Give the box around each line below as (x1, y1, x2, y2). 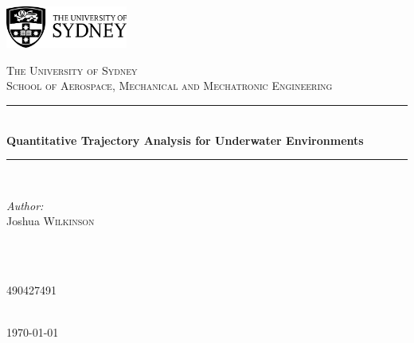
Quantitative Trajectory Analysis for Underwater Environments (6, 131, 364, 148)
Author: (6, 197, 44, 213)
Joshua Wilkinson (6, 212, 95, 229)
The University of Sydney (6, 61, 138, 78)
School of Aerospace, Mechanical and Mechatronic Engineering (6, 77, 333, 94)
